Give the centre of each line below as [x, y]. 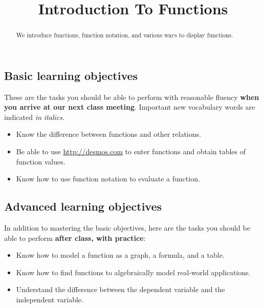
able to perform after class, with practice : [75, 238]
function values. [41, 161]
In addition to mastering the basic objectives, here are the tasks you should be [127, 228]
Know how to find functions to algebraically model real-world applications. [133, 272]
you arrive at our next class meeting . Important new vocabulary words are [130, 107]
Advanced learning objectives [83, 206]
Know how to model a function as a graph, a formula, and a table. [120, 255]
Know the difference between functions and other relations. [108, 134]
